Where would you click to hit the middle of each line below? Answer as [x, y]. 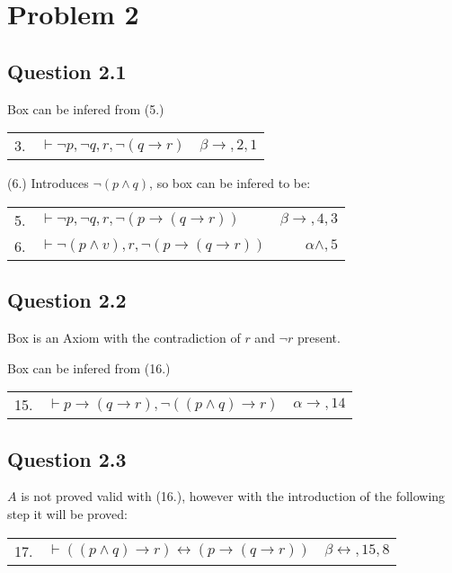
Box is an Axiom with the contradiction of [124, 337]
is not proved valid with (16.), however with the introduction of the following [233, 496]
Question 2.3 [67, 458]
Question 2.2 [67, 300]
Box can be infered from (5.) [86, 108]
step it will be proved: [67, 513]
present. [319, 337]
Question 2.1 [67, 71]
